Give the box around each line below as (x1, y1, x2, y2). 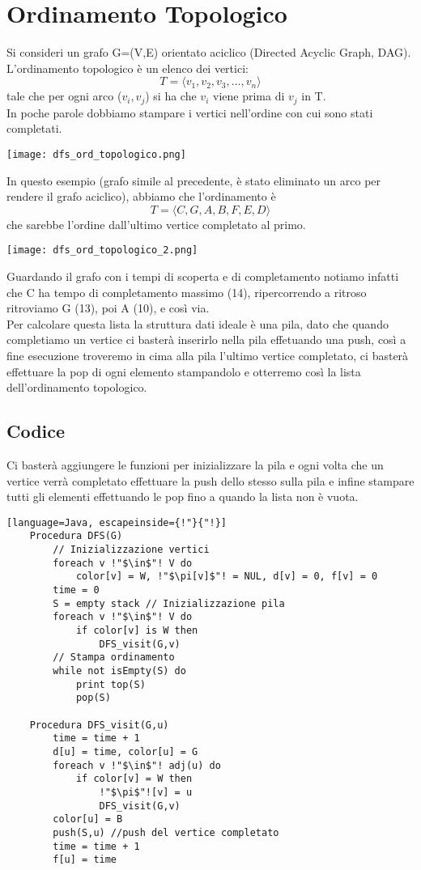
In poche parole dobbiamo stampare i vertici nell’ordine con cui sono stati (6, 104, 373, 121)
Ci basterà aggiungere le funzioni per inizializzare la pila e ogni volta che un (6, 456, 384, 473)
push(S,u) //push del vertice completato (53, 826, 279, 838)
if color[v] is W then (75, 625, 198, 637)
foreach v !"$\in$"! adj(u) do (53, 759, 221, 771)
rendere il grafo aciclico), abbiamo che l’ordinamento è (6, 188, 276, 205)
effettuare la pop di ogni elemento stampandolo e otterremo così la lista (6, 363, 361, 380)
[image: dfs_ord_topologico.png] (6, 148, 186, 160)
